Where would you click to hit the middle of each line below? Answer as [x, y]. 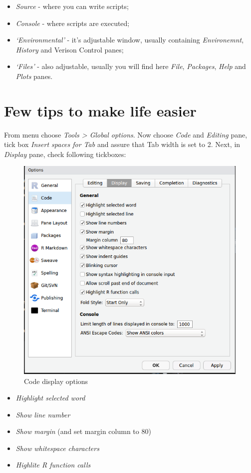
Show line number [43, 414]
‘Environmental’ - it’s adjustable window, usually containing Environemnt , [130, 40]
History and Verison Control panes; [70, 49]
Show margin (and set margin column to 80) [83, 431]
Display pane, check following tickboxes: [65, 154]
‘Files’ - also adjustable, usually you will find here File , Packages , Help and [131, 66]
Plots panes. [34, 76]
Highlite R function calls [53, 465]
